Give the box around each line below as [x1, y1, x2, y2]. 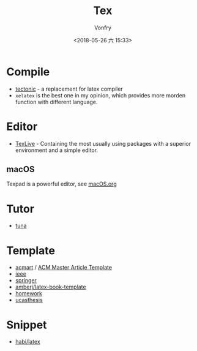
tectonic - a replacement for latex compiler [15, 85, 124, 92]
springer [15, 277, 37, 284]
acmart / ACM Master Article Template [15, 264, 112, 271]
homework [15, 290, 43, 297]
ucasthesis [15, 296, 43, 304]
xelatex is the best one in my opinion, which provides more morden [15, 91, 185, 99]
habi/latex [15, 338, 41, 345]
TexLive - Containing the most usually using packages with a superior [15, 140, 191, 147]
